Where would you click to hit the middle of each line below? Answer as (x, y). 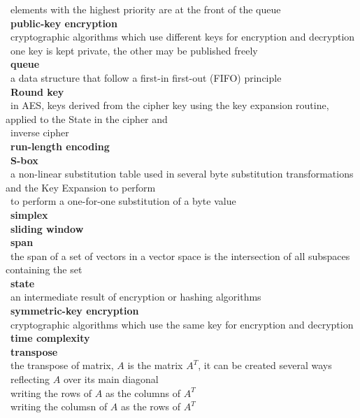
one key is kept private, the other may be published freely (134, 50)
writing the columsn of (59, 406)
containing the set (44, 269)
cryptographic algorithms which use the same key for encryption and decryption (182, 324)
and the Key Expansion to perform (81, 187)
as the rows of (151, 406)
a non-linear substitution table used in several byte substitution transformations (182, 174)
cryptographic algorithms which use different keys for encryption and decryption (182, 37)
